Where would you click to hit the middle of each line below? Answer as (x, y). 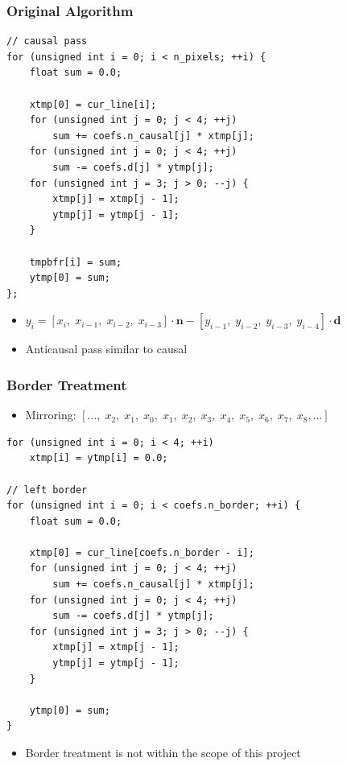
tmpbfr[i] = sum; (76, 262)
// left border (47, 490)
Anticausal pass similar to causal (106, 349)
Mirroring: (51, 415)
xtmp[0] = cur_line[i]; (93, 104)
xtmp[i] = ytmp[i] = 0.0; (99, 458)
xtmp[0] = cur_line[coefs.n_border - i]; (142, 552)
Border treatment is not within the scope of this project (163, 752)
